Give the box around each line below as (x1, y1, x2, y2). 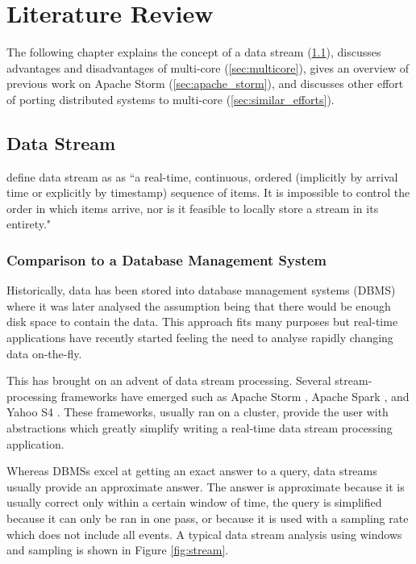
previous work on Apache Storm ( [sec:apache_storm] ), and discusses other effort (6, 75, 404, 92)
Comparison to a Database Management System (6, 250, 327, 269)
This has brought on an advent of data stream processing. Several (6, 372, 331, 389)
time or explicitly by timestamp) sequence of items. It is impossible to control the (6, 184, 410, 201)
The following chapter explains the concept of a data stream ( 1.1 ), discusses (6, 44, 381, 61)
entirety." (6, 215, 52, 232)
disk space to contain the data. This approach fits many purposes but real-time (6, 313, 398, 330)
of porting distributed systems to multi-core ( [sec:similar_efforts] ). (6, 90, 335, 107)
